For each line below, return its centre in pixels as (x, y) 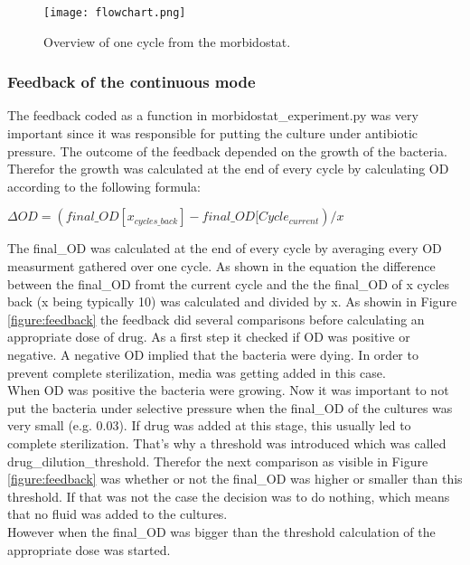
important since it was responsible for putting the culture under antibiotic (212, 133)
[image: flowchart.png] (115, 13)
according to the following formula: (104, 186)
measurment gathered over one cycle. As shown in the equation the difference (221, 266)
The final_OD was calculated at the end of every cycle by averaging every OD (225, 248)
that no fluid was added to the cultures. (117, 514)
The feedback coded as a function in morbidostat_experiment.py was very (213, 115)
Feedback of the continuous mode (132, 82)
